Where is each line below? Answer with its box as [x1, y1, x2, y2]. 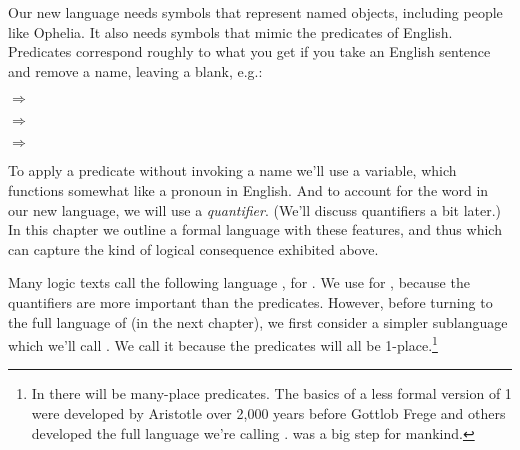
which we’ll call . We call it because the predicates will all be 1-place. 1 [8, 332, 438, 355]
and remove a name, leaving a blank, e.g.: [8, 60, 263, 81]
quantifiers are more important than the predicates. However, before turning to [8, 291, 493, 312]
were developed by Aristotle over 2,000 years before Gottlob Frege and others [31, 402, 506, 423]
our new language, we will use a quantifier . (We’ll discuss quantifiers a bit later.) [8, 199, 502, 220]
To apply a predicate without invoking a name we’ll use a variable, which [8, 160, 457, 181]
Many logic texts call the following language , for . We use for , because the [8, 272, 470, 293]
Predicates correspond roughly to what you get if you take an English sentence [8, 41, 491, 62]
